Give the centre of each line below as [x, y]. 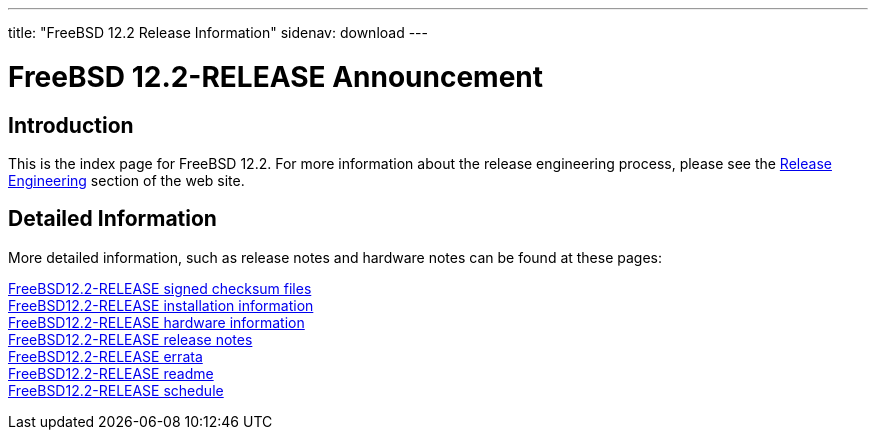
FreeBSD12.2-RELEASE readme [111, 373]
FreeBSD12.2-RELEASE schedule [116, 390]
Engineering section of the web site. [126, 180]
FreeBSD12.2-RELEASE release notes [130, 339]
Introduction [71, 125]
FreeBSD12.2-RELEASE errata [105, 356]
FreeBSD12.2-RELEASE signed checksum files [160, 288]
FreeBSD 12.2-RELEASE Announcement [276, 76]
